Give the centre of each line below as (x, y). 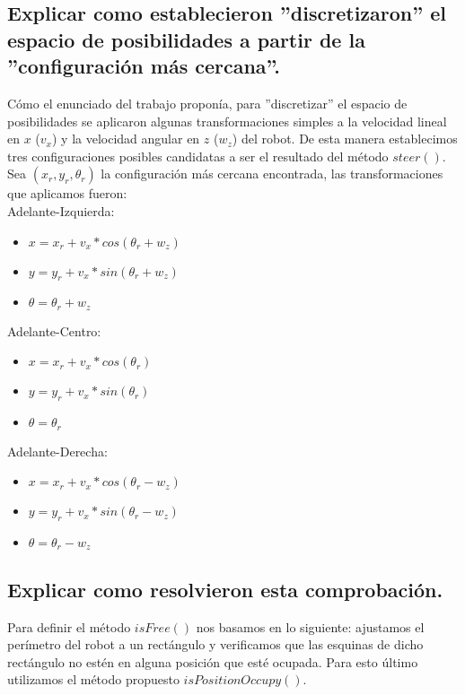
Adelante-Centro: (54, 330)
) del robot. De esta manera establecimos (345, 139)
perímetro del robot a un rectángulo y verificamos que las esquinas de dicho (215, 644)
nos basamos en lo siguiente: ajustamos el (310, 626)
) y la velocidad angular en (126, 139)
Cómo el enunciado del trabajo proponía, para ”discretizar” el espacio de (207, 103)
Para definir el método (69, 626)
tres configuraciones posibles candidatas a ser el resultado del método (198, 156)
